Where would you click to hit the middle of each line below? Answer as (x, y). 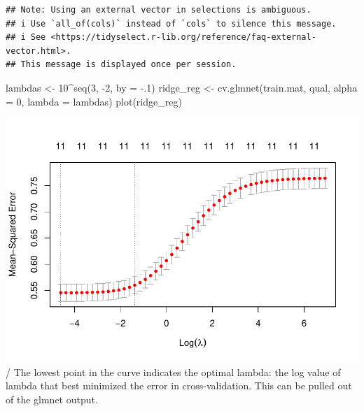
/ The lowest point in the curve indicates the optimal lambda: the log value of (173, 372)
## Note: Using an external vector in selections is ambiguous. (159, 10)
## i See (26, 37)
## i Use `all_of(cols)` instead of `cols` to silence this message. (171, 23)
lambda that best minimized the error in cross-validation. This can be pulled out (179, 385)
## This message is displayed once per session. (121, 65)
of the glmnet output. (52, 399)
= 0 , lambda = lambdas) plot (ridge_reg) (94, 101)
